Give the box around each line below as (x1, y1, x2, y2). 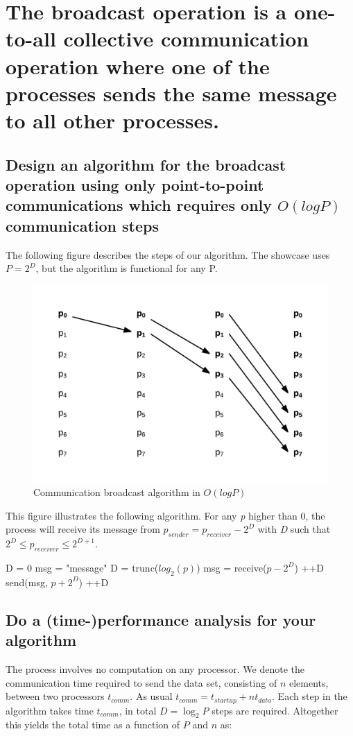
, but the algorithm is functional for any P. (35, 261, 218, 275)
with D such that (257, 522, 331, 536)
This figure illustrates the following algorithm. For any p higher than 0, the (6, 508, 325, 522)
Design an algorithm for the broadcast (6, 153, 286, 175)
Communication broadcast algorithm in (33, 485, 200, 499)
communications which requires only (6, 194, 273, 216)
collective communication (63, 24, 309, 53)
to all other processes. (6, 105, 219, 134)
